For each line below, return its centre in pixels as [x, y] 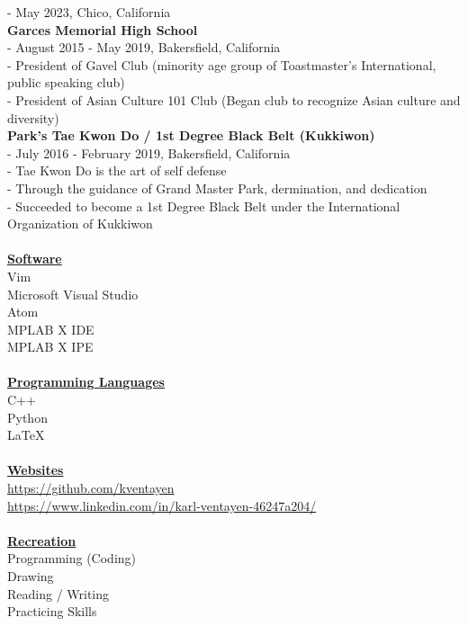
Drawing [31, 576]
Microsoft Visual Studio [73, 294]
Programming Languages [86, 382]
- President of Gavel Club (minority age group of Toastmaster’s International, [222, 64]
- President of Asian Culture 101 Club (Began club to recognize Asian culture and [234, 99]
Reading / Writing [58, 593]
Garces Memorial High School [103, 29]
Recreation [42, 540]
